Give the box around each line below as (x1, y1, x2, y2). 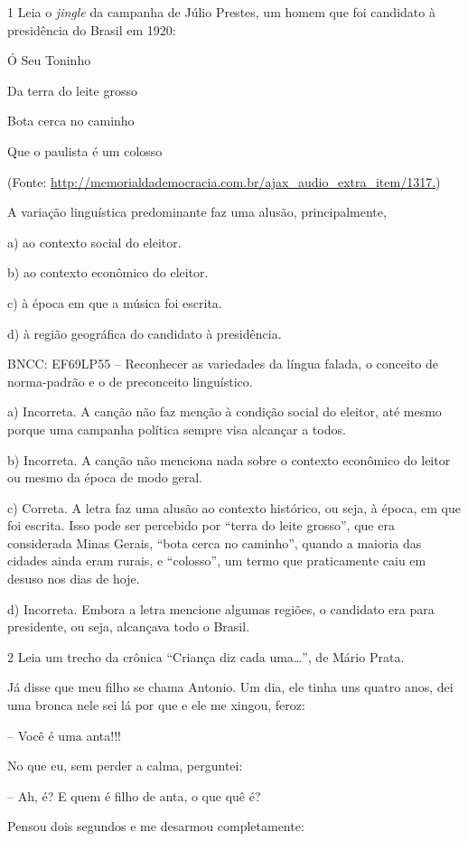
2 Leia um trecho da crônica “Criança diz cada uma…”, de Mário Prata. (7, 647, 405, 666)
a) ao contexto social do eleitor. (7, 232, 182, 251)
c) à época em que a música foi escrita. (7, 293, 222, 312)
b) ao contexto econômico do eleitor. (7, 263, 209, 282)
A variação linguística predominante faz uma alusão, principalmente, (7, 202, 387, 221)
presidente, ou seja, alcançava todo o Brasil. (7, 617, 250, 636)
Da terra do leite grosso (7, 80, 137, 99)
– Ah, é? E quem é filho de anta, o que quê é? (7, 786, 261, 805)
